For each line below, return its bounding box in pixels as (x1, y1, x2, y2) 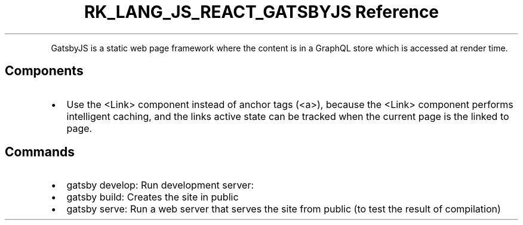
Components (5, 63, 84, 79)
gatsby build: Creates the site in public (66, 191, 239, 204)
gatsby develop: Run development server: (66, 179, 254, 192)
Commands (5, 144, 75, 160)
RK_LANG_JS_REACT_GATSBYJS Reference (84, 2, 439, 22)
